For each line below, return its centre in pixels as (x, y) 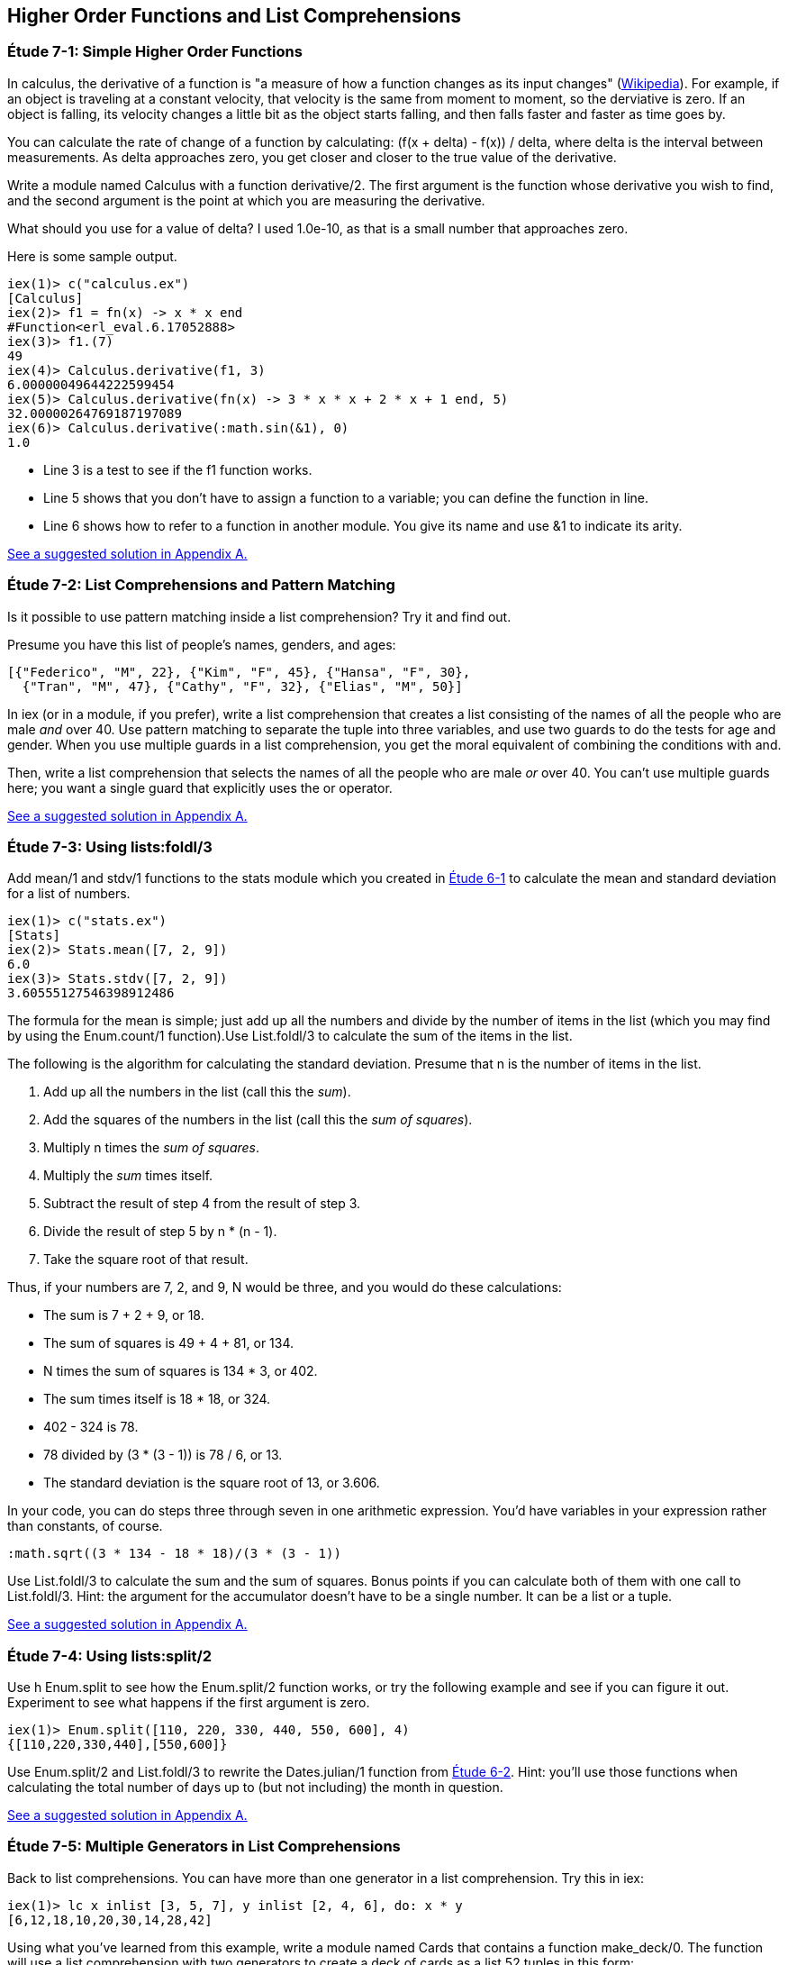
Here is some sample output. (92, 256)
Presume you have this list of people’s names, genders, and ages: (202, 644)
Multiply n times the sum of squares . (152, 1148)
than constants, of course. (85, 1526)
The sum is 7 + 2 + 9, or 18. (124, 1315)
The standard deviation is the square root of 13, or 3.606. (212, 1483)
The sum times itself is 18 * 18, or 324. (157, 1399)
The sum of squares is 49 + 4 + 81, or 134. (169, 1343)
